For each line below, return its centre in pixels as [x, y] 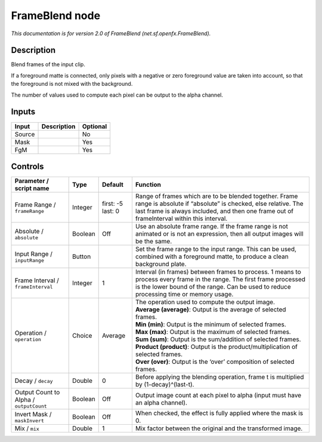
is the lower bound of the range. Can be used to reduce [213, 287]
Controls [27, 166]
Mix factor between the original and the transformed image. [219, 428]
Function [148, 185]
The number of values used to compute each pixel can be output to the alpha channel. [117, 95]
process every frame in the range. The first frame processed [220, 279]
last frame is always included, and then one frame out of [214, 211]
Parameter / [32, 181]
